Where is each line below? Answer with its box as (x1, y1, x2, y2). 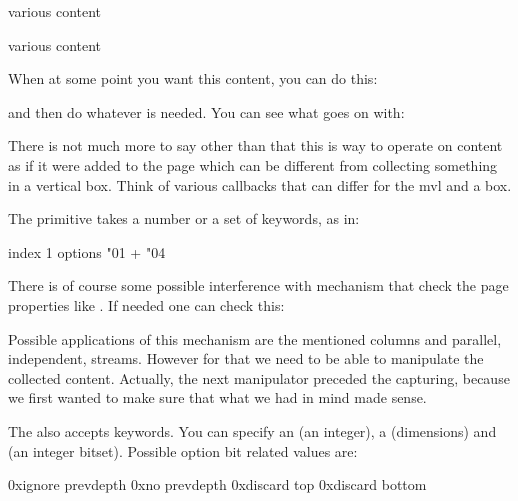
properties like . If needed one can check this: (8, 294, 285, 315)
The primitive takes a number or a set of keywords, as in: (8, 208, 360, 229)
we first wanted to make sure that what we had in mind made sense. (8, 387, 427, 408)
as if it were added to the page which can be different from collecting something (8, 154, 498, 175)
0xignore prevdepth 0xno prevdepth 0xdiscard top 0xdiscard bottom (8, 474, 427, 495)
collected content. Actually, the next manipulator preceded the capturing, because (8, 367, 510, 388)
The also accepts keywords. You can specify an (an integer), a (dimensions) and (8, 420, 497, 441)
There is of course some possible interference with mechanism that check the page (8, 275, 509, 296)
